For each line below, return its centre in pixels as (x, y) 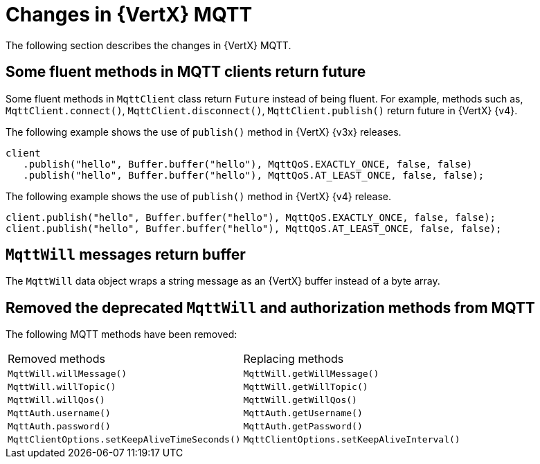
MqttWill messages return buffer (126, 255)
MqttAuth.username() (59, 413)
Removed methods (56, 359)
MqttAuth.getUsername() (303, 413)
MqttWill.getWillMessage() (311, 374)
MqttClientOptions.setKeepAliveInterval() (352, 440)
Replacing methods (294, 359)
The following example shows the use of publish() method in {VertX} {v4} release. (198, 196)
